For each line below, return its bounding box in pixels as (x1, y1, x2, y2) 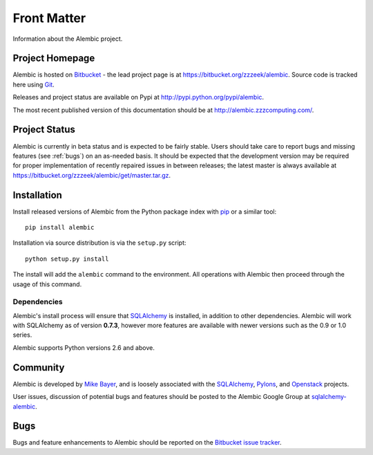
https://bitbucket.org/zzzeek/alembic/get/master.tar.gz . (12, 171, 171, 179)
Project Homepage (12, 53, 95, 64)
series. (12, 331, 32, 339)
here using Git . (12, 80, 55, 89)
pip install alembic (25, 223, 95, 231)
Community (12, 362, 65, 373)
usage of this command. (12, 280, 82, 288)
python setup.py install (25, 254, 109, 263)
